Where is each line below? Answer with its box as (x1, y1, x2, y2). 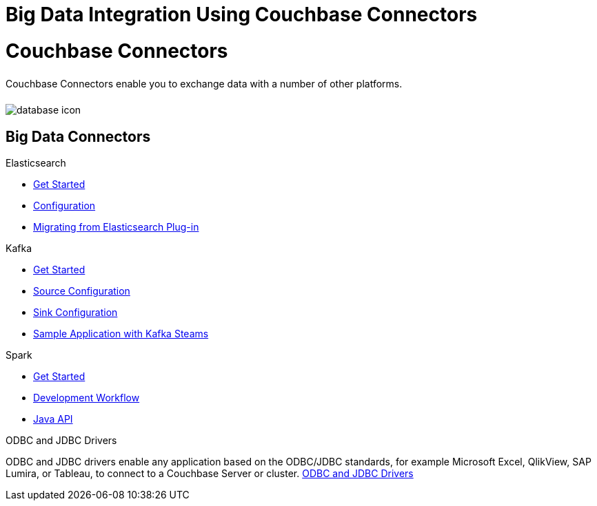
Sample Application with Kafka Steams (33, 328, 209, 340)
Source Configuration (33, 285, 130, 297)
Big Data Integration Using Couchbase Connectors (6, 3, 478, 26)
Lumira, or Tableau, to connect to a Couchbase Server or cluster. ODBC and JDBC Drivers (6, 467, 414, 480)
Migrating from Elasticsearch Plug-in (33, 221, 199, 233)
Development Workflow (33, 392, 140, 404)
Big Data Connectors (6, 127, 151, 145)
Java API (33, 413, 73, 425)
